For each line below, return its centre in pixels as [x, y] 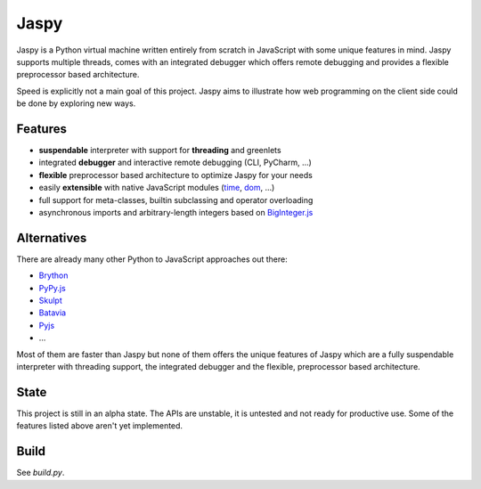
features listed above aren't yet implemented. [99, 426]
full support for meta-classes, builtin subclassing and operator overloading [176, 200]
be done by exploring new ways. [76, 103]
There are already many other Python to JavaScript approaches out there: [152, 259]
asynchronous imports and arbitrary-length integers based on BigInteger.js [176, 212]
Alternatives [52, 237]
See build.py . [41, 473]
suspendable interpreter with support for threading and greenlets [160, 151]
